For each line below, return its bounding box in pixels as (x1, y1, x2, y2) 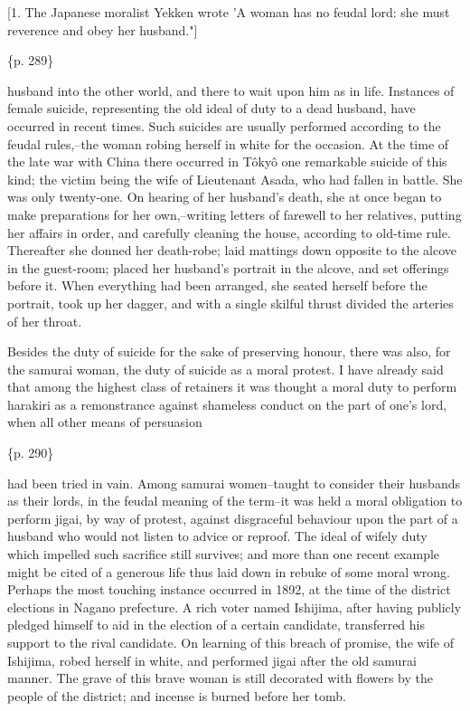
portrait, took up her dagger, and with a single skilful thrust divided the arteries (7, 293, 454, 312)
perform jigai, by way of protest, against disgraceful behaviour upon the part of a (7, 508, 458, 527)
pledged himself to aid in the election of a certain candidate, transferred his (7, 615, 426, 634)
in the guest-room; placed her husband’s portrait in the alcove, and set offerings (7, 258, 449, 277)
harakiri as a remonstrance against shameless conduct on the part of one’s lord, (7, 394, 447, 413)
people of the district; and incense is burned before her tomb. (7, 686, 346, 705)
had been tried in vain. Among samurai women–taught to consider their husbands (7, 473, 460, 492)
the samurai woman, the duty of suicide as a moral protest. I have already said (7, 359, 444, 378)
